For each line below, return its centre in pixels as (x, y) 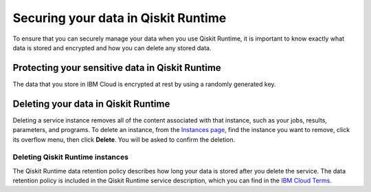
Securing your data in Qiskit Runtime (120, 18)
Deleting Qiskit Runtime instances (70, 157)
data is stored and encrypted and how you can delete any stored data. (112, 47)
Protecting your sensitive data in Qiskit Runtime (117, 68)
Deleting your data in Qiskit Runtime (91, 104)
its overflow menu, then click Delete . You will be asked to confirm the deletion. (124, 139)
